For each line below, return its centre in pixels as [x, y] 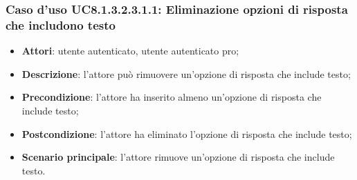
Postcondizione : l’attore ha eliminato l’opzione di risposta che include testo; [187, 133]
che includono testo [61, 24]
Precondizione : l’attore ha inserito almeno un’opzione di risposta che [172, 97]
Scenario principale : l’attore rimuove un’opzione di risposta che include [178, 157]
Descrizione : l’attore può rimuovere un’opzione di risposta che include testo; [186, 73]
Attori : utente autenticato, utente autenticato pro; [130, 51]
